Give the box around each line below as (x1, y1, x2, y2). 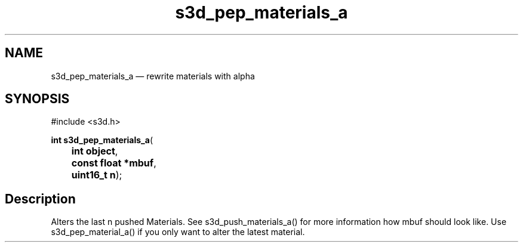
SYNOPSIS (5, 91, 70, 107)
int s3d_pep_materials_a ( (51, 135, 153, 146)
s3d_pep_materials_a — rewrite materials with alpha (51, 70, 255, 81)
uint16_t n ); (71, 169, 122, 181)
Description (5, 191, 76, 206)
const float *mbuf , (71, 157, 156, 169)
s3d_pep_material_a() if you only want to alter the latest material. (51, 227, 305, 237)
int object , (71, 145, 118, 158)
